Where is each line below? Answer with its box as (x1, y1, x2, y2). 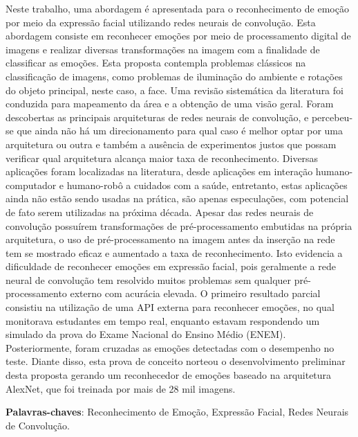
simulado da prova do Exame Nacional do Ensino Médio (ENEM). (6, 327, 286, 341)
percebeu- (311, 109, 353, 124)
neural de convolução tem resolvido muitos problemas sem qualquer (6, 272, 292, 287)
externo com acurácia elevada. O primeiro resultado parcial (70, 286, 321, 301)
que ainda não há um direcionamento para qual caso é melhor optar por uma (17, 123, 343, 138)
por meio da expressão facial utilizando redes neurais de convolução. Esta (6, 15, 316, 29)
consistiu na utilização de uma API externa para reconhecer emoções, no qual (6, 300, 335, 314)
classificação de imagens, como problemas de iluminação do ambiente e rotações (6, 69, 343, 83)
